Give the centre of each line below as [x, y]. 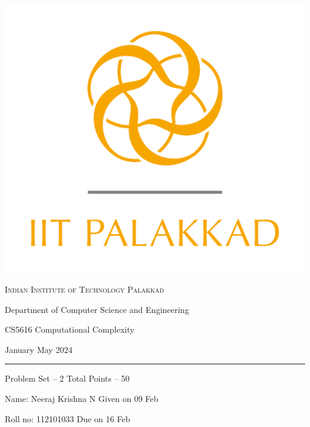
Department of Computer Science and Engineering [97, 309]
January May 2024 [39, 349]
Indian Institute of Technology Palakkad [85, 289]
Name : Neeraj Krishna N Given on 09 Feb [82, 398]
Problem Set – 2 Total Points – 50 [67, 378]
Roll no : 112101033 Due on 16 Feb [68, 418]
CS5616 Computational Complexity [70, 329]
